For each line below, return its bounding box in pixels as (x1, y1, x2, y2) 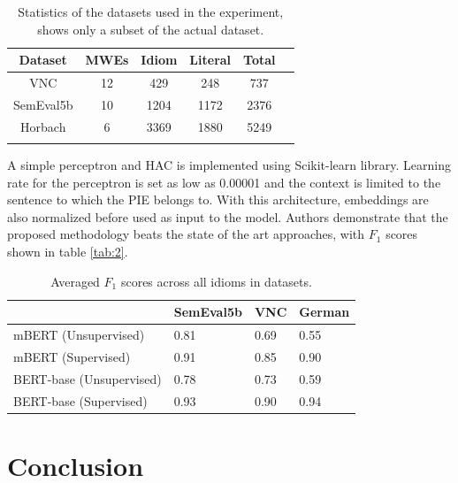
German (299, 303, 350, 321)
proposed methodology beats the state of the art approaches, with (7, 225, 365, 243)
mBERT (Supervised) (13, 347, 131, 365)
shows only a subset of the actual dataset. (37, 19, 264, 38)
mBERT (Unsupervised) (13, 326, 145, 344)
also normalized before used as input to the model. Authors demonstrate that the (7, 207, 448, 226)
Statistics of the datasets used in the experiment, (18, 3, 284, 20)
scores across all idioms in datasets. (120, 272, 312, 290)
